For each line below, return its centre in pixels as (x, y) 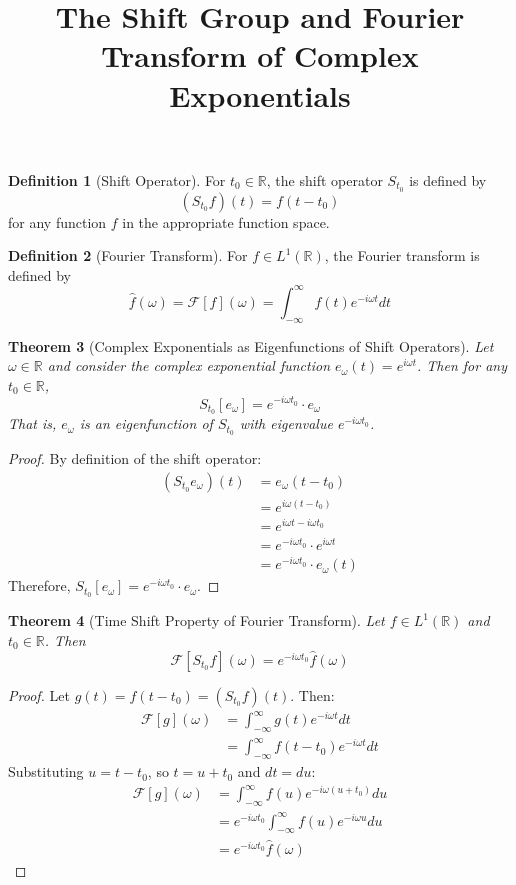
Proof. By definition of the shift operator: (135, 458)
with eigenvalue (286, 423)
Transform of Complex (260, 55)
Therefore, (39, 585)
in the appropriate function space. (226, 221)
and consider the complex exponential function (189, 365)
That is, (32, 423)
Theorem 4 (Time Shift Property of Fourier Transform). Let (196, 620)
